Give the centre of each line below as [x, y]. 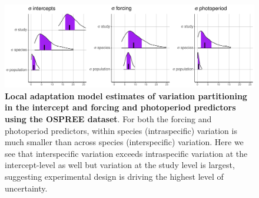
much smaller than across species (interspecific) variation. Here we [124, 142]
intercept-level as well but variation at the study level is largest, [120, 165]
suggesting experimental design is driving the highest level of [114, 176]
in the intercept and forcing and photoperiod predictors [120, 107]
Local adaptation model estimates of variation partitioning [126, 95]
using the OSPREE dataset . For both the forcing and [108, 118]
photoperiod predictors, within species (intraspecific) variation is [121, 130]
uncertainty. [26, 188]
